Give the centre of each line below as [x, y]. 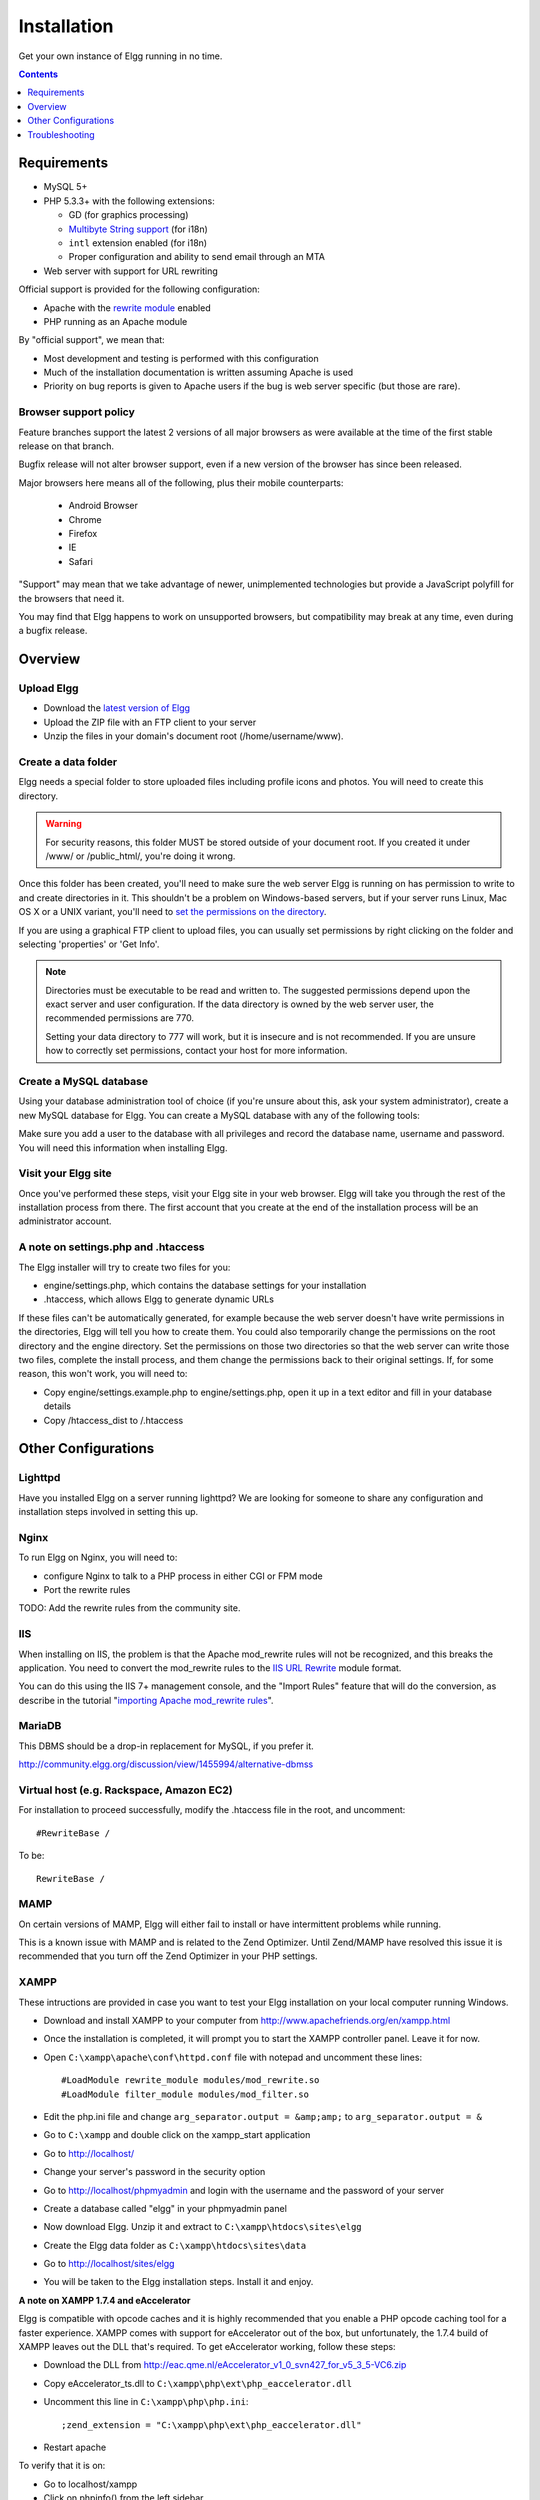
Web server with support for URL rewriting [131, 271]
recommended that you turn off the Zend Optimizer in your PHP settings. [168, 1956]
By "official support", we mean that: [91, 340]
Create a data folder [68, 762]
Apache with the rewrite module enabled [127, 307]
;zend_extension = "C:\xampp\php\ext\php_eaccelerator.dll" [211, 2424]
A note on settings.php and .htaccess [111, 1247]
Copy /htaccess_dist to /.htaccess [113, 1420]
